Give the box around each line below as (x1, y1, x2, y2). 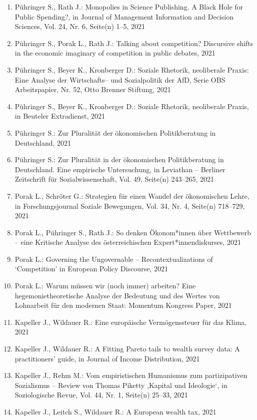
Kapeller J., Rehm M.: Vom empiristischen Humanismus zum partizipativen (14, 370, 247, 380)
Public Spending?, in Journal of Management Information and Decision (14, 11, 233, 22)
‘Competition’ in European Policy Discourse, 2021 (14, 263, 168, 274)
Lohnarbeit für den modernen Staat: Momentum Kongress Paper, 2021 (14, 300, 232, 310)
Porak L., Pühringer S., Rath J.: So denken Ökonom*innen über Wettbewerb (14, 227, 251, 237)
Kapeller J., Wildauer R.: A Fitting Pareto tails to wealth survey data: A (14, 343, 240, 354)
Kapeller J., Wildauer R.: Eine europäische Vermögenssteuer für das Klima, (14, 316, 246, 327)
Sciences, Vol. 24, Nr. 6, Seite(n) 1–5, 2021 (14, 21, 145, 32)
